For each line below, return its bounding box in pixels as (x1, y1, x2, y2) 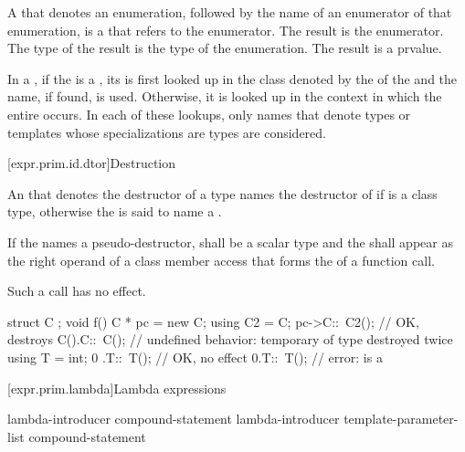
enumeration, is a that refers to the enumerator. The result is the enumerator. (7, 20, 444, 39)
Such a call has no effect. (7, 281, 146, 300)
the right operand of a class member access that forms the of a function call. (7, 250, 435, 269)
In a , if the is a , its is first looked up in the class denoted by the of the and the (7, 68, 458, 88)
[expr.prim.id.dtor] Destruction (7, 153, 176, 173)
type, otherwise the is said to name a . (7, 202, 222, 221)
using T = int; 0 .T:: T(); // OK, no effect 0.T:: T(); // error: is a (7, 347, 383, 366)
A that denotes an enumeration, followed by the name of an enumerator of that (7, 3, 452, 21)
